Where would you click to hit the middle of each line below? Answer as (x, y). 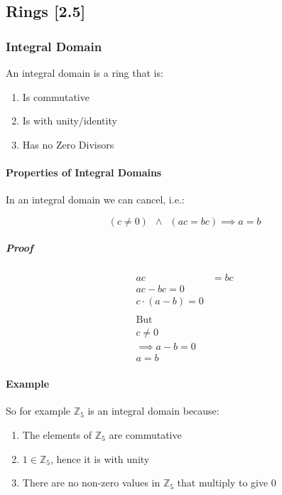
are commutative (145, 434)
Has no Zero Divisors (68, 144)
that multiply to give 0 (227, 483)
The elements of (57, 434)
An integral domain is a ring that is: (85, 73)
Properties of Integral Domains (84, 172)
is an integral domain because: (153, 411)
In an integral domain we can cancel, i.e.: (95, 199)
